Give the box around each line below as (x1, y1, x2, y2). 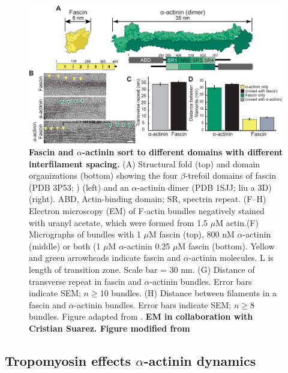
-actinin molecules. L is (188, 251, 274, 264)
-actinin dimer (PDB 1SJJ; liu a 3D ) (137, 181, 272, 193)
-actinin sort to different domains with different (82, 146, 283, 158)
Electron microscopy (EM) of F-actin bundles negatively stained (29, 204, 265, 217)
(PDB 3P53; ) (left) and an (29, 181, 129, 193)
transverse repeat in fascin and (29, 275, 142, 287)
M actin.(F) (215, 216, 259, 228)
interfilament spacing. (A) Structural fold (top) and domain (29, 157, 260, 170)
